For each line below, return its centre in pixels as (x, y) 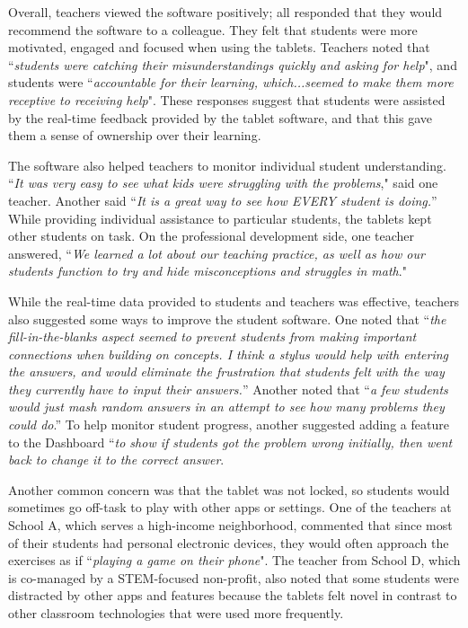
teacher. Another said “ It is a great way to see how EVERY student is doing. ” (223, 200)
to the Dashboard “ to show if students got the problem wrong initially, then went (230, 442)
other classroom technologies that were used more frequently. (176, 613)
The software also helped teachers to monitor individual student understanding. (227, 165)
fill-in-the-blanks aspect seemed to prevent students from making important (212, 336)
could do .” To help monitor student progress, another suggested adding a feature (229, 425)
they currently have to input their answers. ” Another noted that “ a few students (228, 389)
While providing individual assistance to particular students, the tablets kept (220, 218)
